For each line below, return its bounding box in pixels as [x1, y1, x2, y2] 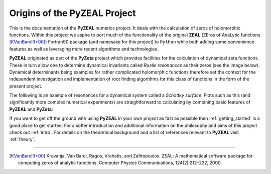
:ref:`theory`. [9, 136, 36, 142]
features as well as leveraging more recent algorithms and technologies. [9, 45, 159, 52]
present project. [9, 83, 43, 89]
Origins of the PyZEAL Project [9, 7, 136, 18]
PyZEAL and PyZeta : [9, 106, 53, 112]
